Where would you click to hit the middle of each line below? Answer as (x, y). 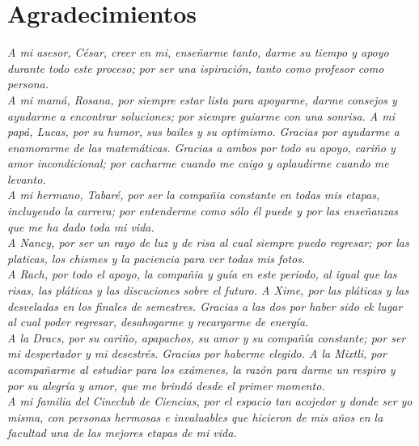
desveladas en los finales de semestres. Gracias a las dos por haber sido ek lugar (205, 306)
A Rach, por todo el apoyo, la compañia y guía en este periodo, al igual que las (202, 274)
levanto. (27, 178)
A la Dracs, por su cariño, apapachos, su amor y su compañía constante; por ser (207, 337)
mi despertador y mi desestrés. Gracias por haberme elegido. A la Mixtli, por (197, 353)
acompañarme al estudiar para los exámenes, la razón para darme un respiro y (201, 369)
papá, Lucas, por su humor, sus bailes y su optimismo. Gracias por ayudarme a (203, 132)
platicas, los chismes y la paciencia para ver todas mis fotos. (157, 258)
